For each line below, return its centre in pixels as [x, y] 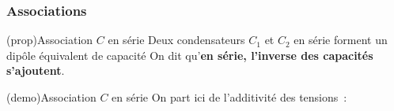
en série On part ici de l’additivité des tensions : [229, 97]
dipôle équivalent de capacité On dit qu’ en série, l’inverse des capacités [190, 55]
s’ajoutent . [36, 70]
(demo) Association [51, 97]
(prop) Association [50, 40]
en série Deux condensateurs [176, 40]
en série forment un [341, 40]
